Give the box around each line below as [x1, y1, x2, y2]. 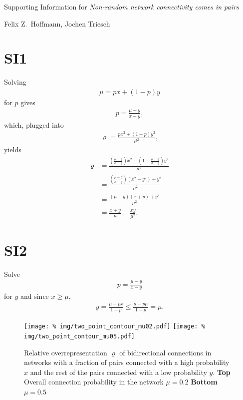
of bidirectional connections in [119, 347, 212, 357]
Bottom [191, 376, 218, 387]
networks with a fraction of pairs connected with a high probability [24, 357, 230, 367]
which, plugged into [4, 119, 64, 130]
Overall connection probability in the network [24, 376, 164, 387]
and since [20, 291, 49, 301]
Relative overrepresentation [24, 347, 107, 357]
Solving [4, 77, 26, 87]
